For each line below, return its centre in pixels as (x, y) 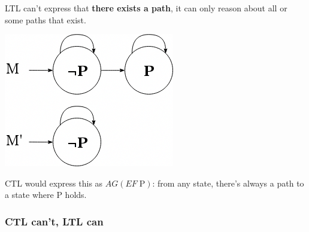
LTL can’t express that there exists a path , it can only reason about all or (146, 8)
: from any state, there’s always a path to (228, 183)
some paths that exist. (46, 19)
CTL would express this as (54, 183)
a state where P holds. (46, 195)
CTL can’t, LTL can (54, 221)
